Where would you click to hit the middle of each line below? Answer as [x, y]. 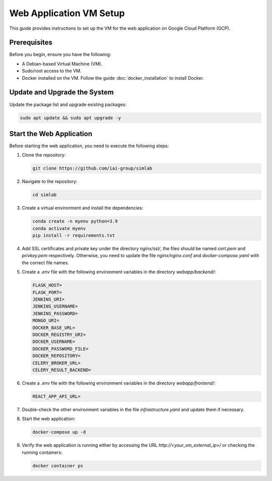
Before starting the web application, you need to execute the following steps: [89, 146]
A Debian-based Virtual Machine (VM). [62, 64]
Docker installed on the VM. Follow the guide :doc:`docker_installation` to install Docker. [113, 78]
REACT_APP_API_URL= [56, 396]
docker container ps [58, 466]
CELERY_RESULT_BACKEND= [62, 370]
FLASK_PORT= [47, 292]
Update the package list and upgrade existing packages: [68, 104]
